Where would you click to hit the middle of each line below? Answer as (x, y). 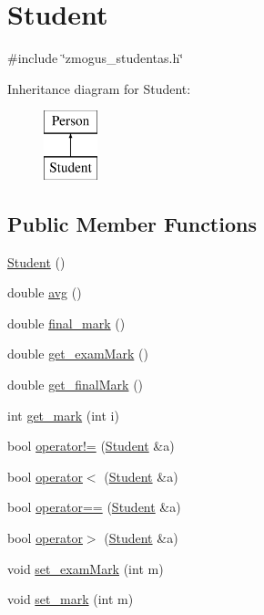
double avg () (45, 292)
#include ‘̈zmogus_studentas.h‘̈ (96, 58)
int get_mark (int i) (63, 415)
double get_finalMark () (76, 385)
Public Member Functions (132, 223)
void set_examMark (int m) (86, 568)
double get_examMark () (78, 354)
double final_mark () (66, 323)
